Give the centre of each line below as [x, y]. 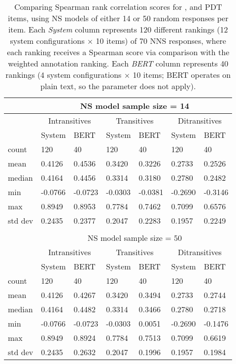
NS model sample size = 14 [135, 106]
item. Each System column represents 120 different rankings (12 [118, 29]
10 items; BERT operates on [182, 75]
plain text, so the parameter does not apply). [118, 86]
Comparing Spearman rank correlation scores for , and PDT [118, 7]
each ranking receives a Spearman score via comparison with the [118, 52]
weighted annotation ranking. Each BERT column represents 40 [118, 63]
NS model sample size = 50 [135, 238]
